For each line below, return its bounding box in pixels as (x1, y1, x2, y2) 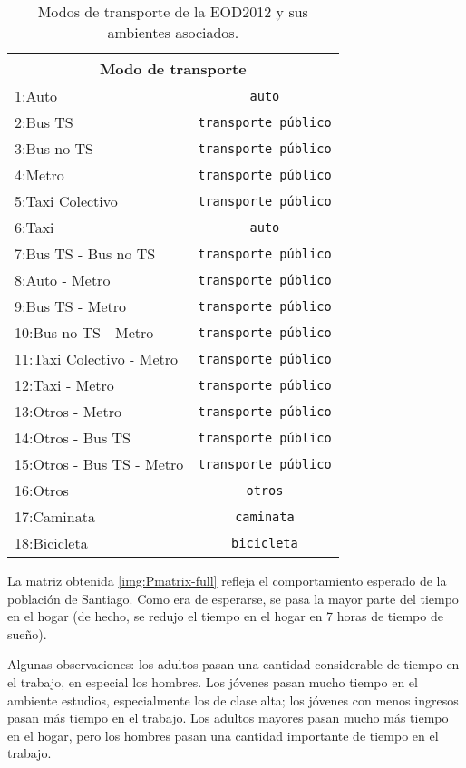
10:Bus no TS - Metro (15, 322, 154, 343)
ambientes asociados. (107, 22, 239, 43)
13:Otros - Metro (15, 401, 121, 422)
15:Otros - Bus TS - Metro (15, 453, 184, 474)
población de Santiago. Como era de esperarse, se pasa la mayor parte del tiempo (7, 588, 459, 608)
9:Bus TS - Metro (15, 296, 127, 316)
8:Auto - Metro (15, 269, 111, 290)
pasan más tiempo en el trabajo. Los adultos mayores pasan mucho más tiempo (7, 708, 449, 727)
